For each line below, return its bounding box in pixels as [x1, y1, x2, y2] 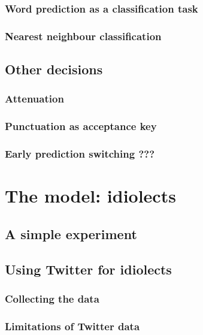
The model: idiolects [5, 183, 176, 208]
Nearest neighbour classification [5, 28, 162, 43]
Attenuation [5, 91, 64, 106]
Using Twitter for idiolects [5, 259, 172, 278]
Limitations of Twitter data [5, 318, 140, 333]
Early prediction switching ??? [5, 146, 155, 161]
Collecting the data [5, 291, 99, 306]
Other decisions [5, 60, 103, 79]
